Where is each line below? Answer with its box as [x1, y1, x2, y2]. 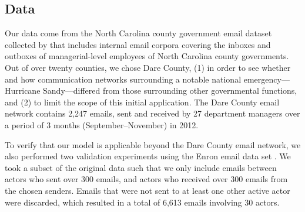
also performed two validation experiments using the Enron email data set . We [5, 150, 291, 162]
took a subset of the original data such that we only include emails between [5, 161, 277, 173]
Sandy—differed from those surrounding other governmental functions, [43, 84, 297, 97]
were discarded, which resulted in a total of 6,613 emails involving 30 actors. [5, 196, 280, 208]
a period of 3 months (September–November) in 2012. [5, 118, 199, 131]
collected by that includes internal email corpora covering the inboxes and [5, 38, 271, 50]
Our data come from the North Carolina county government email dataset [5, 27, 272, 39]
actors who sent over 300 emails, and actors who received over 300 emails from [5, 173, 288, 185]
